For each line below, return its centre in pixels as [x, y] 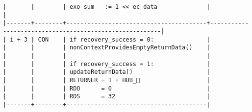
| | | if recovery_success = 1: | [107, 64]
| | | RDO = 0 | [107, 88]
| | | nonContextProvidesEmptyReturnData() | [107, 48]
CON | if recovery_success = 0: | [124, 39]
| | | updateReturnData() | [107, 72]
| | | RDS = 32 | [107, 97]
